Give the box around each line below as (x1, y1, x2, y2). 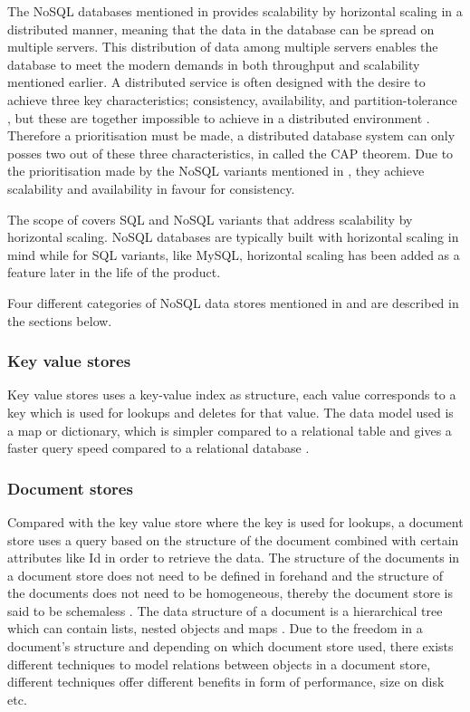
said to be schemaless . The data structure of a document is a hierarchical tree (7, 601, 443, 620)
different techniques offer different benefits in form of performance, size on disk (7, 672, 445, 691)
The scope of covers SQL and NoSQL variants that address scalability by (7, 209, 413, 228)
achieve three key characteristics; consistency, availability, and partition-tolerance (7, 90, 457, 109)
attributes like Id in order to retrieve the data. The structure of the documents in (7, 548, 460, 567)
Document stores (7, 476, 133, 499)
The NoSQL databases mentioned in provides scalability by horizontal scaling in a (7, 2, 463, 20)
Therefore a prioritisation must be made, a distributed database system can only (7, 126, 456, 145)
